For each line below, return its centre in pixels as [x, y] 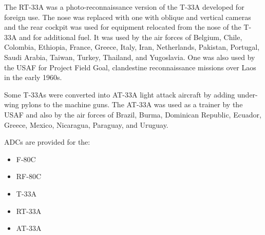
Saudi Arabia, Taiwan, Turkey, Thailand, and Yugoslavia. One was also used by [130, 57]
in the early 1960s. [33, 77]
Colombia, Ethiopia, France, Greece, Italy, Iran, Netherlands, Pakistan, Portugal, [132, 47]
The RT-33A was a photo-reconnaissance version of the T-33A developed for [124, 7]
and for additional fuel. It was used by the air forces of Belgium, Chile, [131, 37]
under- [248, 94]
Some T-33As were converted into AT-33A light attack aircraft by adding [120, 94]
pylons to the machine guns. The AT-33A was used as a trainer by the [132, 104]
